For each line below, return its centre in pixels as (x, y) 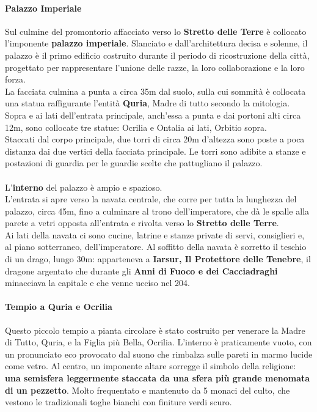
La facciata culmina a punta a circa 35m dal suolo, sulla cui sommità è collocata (155, 91)
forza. (15, 79)
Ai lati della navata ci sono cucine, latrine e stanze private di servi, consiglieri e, (155, 234)
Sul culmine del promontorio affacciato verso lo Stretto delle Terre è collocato (156, 31)
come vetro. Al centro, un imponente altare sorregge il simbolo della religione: (151, 366)
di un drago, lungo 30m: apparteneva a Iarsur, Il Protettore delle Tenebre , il (158, 259)
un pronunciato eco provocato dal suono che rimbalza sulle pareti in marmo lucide (159, 354)
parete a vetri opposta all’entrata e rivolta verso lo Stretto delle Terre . (142, 223)
